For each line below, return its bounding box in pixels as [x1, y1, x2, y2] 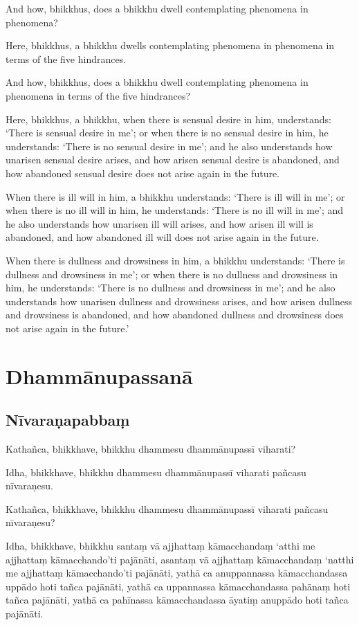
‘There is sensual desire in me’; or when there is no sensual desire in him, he [6, 125, 329, 140]
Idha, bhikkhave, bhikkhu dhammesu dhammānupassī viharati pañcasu [6, 464, 306, 479]
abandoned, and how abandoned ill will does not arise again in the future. [6, 230, 319, 244]
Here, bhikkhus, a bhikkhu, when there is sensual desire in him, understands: [6, 111, 331, 126]
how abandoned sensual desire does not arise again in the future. [6, 165, 280, 180]
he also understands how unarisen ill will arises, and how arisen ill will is [6, 216, 313, 230]
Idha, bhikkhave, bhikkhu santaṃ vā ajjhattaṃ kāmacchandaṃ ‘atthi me [6, 538, 315, 553]
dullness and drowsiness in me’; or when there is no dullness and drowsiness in [6, 266, 338, 281]
